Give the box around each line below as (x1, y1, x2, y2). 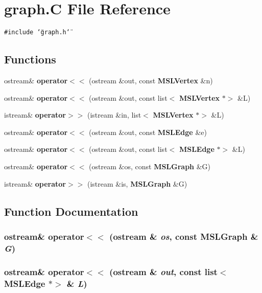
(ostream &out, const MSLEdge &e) (89, 126, 207, 137)
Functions (4, 51, 56, 67)
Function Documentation (4, 203, 138, 219)
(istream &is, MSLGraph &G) (87, 178, 187, 189)
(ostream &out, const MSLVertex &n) (89, 75, 213, 85)
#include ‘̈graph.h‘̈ (4, 29, 70, 36)
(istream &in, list (87, 109, 141, 120)
